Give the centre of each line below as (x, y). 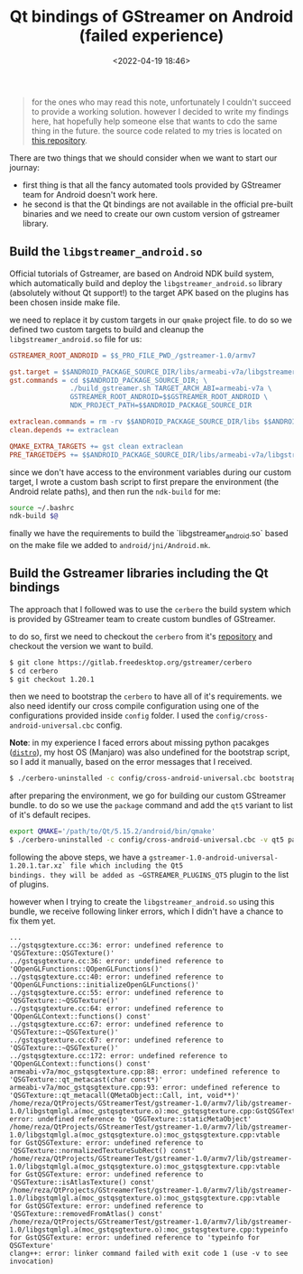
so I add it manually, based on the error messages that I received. (131, 762)
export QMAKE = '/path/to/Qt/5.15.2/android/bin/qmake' (113, 832)
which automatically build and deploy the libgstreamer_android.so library (146, 283)
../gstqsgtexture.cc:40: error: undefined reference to (116, 977)
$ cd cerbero (34, 671)
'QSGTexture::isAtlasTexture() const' (82, 1183)
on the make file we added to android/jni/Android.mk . (110, 545)
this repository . (59, 140)
